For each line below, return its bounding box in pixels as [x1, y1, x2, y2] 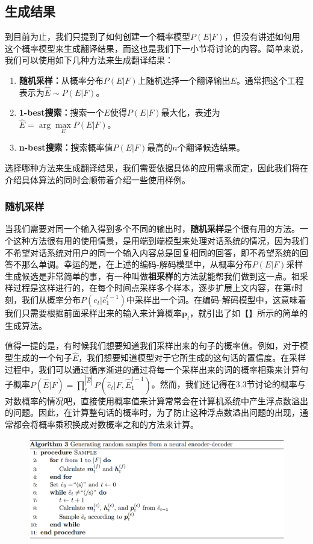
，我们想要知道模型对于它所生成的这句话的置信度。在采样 [78, 351, 306, 364]
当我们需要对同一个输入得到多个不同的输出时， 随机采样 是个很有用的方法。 [5, 222, 300, 235]
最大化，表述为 [161, 106, 220, 119]
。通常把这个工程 [236, 73, 304, 86]
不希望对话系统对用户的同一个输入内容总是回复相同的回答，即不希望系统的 [5, 246, 300, 258]
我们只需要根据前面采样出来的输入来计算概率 [5, 306, 182, 319]
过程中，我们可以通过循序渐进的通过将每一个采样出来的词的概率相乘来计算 [5, 363, 300, 375]
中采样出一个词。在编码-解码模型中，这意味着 [126, 293, 306, 305]
